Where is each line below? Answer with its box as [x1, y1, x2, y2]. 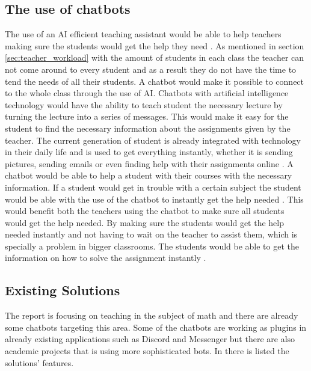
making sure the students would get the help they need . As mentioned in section [5, 39, 304, 52]
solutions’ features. [5, 356, 74, 369]
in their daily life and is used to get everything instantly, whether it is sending [5, 146, 293, 158]
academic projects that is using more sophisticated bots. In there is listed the [5, 345, 289, 357]
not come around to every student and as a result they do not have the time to [5, 63, 297, 75]
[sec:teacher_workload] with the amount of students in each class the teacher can [5, 51, 304, 64]
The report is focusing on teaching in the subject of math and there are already [5, 309, 298, 322]
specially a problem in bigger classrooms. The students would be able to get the [5, 239, 299, 252]
